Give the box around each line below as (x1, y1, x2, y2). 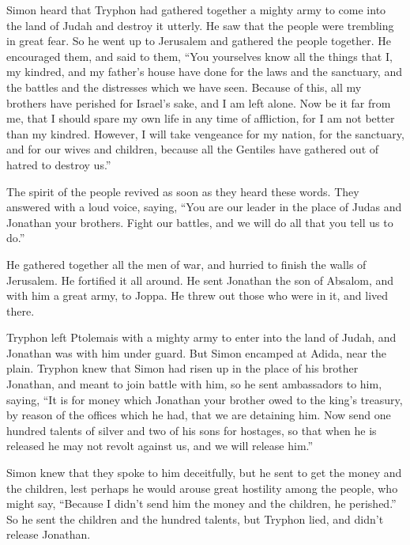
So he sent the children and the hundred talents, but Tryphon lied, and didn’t (6, 510, 384, 527)
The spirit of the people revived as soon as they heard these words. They (6, 183, 359, 199)
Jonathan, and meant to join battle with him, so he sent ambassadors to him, (6, 376, 382, 392)
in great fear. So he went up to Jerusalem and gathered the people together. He (6, 32, 391, 49)
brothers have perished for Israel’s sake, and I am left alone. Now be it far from (6, 94, 391, 111)
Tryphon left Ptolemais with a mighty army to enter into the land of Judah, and (6, 329, 397, 346)
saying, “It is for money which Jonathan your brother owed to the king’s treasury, (6, 391, 403, 407)
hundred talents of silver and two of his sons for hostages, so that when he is (6, 422, 377, 438)
